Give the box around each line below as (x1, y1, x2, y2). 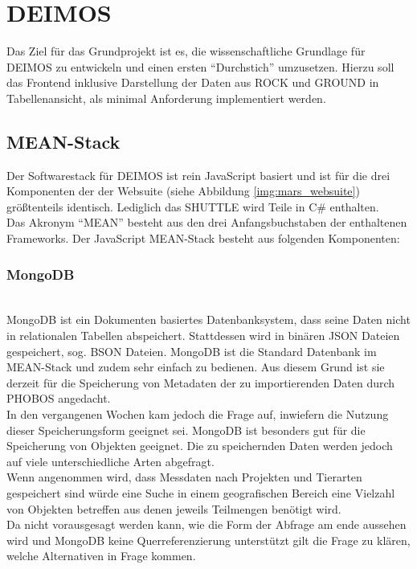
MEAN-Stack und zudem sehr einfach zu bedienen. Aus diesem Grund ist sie (6, 358, 385, 375)
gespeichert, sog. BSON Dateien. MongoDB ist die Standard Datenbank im (6, 342, 377, 359)
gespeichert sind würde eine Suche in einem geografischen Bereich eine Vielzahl (6, 485, 395, 501)
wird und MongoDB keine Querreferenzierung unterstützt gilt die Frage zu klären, (6, 531, 411, 548)
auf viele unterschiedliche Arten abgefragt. (6, 452, 215, 469)
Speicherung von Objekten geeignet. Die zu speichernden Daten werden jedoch (6, 437, 393, 454)
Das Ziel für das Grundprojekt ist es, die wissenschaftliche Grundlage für (6, 43, 366, 59)
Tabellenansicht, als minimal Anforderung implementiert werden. (6, 89, 326, 106)
